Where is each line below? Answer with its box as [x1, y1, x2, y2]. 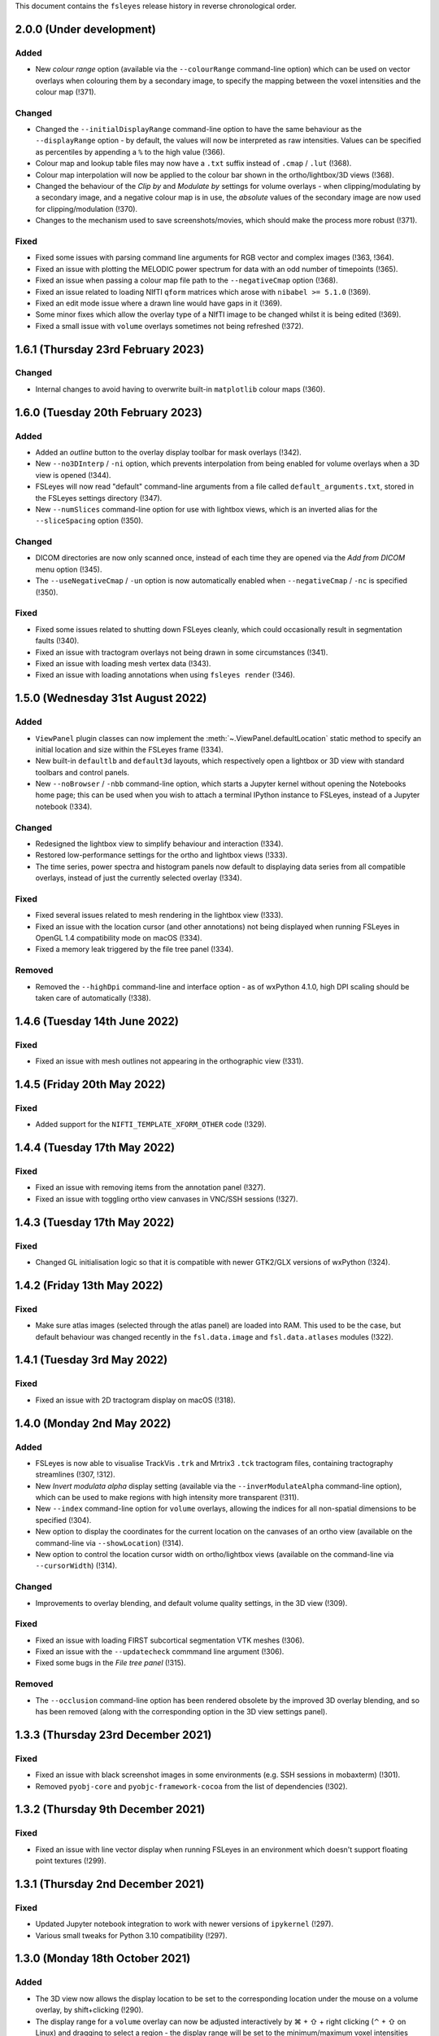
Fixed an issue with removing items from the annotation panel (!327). [35, 1183, 266, 1192]
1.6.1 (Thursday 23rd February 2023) [15, 342, 205, 356]
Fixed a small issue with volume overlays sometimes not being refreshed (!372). [35, 321, 304, 331]
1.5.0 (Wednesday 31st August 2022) [15, 691, 207, 705]
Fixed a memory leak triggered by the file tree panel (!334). [35, 945, 234, 954]
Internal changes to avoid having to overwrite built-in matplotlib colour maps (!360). [35, 384, 325, 394]
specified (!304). [35, 1515, 92, 1525]
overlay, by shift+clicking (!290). [35, 2005, 144, 2015]
